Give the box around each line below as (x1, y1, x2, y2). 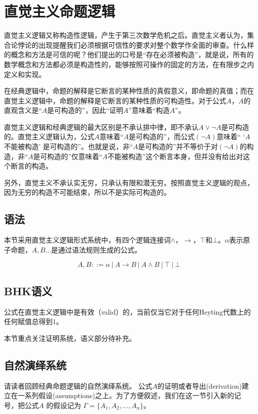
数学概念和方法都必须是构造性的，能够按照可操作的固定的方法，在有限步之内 (4, 59, 254, 69)
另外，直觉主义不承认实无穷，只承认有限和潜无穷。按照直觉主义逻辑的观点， (4, 177, 254, 187)
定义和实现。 (4, 69, 46, 79)
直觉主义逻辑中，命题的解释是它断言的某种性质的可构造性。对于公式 (4, 95, 226, 105)
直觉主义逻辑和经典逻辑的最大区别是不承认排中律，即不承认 (4, 121, 198, 132)
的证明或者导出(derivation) (157, 380, 242, 391)
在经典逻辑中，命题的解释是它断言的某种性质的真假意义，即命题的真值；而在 (4, 85, 254, 96)
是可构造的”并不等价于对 (138, 141, 218, 152)
